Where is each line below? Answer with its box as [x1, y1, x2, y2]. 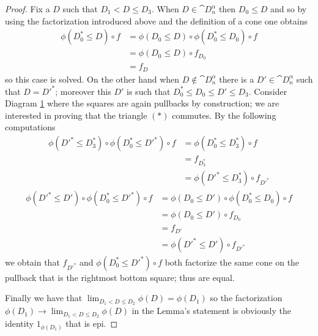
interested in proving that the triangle [5, 108, 147, 121]
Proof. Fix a [5, 2, 50, 15]
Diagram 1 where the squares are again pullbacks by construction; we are [5, 97, 279, 110]
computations [5, 121, 56, 133]
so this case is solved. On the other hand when [5, 72, 180, 85]
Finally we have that [5, 291, 83, 304]
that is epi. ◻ [65, 317, 118, 330]
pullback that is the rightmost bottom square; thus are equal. [5, 271, 235, 283]
